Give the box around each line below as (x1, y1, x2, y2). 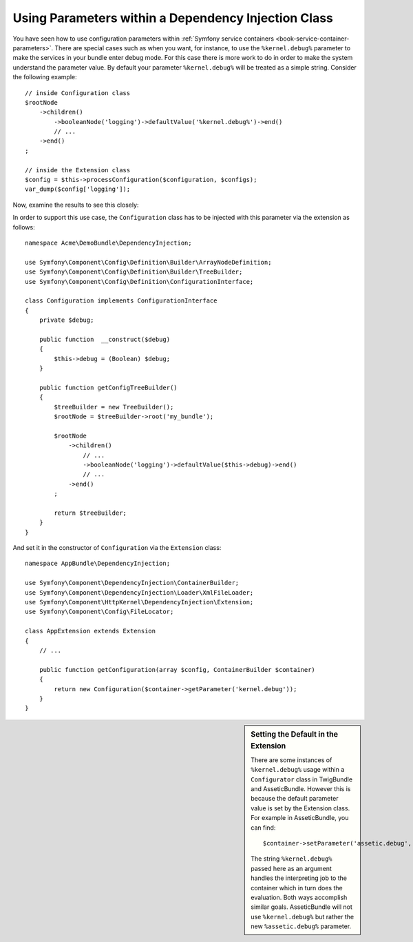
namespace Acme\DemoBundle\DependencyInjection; (25, 238, 192, 247)
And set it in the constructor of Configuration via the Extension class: (12, 544, 222, 552)
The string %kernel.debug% (251, 854, 332, 863)
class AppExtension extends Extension (25, 627, 156, 635)
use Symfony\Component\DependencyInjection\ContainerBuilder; (25, 579, 240, 587)
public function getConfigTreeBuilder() (39, 383, 178, 391)
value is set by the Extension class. (251, 803, 350, 812)
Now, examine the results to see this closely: (12, 201, 139, 209)
